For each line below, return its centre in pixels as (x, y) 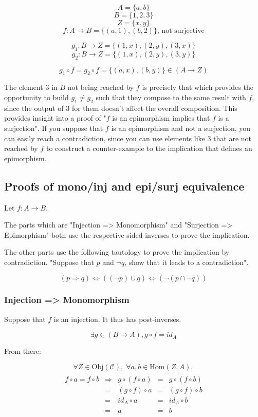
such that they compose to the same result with (171, 97)
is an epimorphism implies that (161, 118)
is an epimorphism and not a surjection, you (181, 128)
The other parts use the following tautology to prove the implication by (117, 252)
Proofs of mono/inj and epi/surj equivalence (124, 186)
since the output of (34, 108)
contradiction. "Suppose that (49, 262)
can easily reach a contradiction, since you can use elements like (105, 138)
